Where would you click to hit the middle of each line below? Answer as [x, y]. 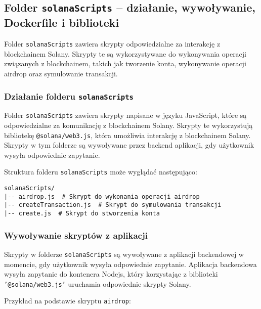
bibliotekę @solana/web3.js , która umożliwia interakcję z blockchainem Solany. [127, 135]
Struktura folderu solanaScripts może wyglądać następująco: [101, 172]
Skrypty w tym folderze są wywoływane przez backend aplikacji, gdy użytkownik [129, 145]
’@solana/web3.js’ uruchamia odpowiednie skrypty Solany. [98, 283]
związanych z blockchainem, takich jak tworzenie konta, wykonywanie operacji [125, 63]
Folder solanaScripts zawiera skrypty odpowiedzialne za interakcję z [112, 44]
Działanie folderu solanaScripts [69, 96]
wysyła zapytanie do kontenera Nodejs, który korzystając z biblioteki [111, 274]
